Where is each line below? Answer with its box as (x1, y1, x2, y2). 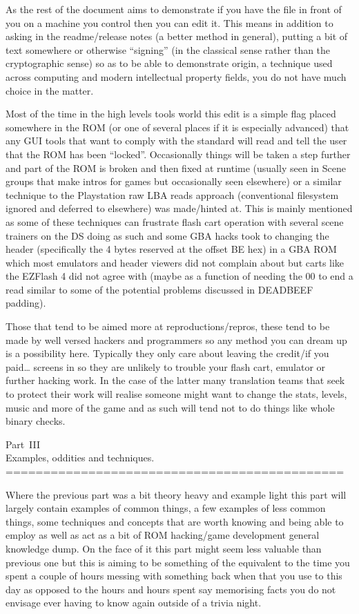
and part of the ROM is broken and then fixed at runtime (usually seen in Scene (6, 160, 346, 175)
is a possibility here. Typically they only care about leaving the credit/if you (6, 346, 329, 361)
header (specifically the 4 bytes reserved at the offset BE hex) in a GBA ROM (6, 242, 337, 256)
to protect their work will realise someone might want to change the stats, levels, (6, 387, 347, 401)
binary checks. (6, 414, 66, 428)
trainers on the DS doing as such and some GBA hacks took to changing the (6, 228, 329, 242)
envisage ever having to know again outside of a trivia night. (6, 595, 262, 610)
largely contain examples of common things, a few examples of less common (6, 501, 326, 515)
